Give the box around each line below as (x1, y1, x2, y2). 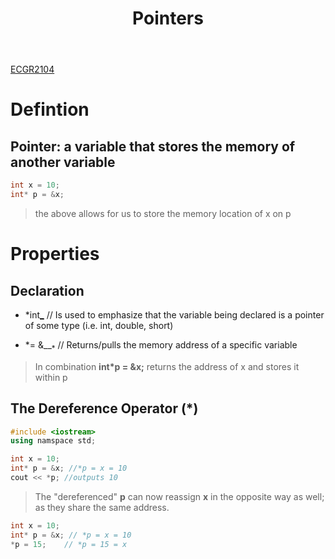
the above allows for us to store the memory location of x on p (34, 207, 292, 219)
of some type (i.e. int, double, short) (24, 319, 174, 331)
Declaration (10, 282, 85, 299)
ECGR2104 (10, 63, 55, 76)
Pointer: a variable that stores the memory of (10, 138, 296, 155)
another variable (10, 153, 116, 171)
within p (34, 371, 68, 383)
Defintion (10, 98, 90, 121)
